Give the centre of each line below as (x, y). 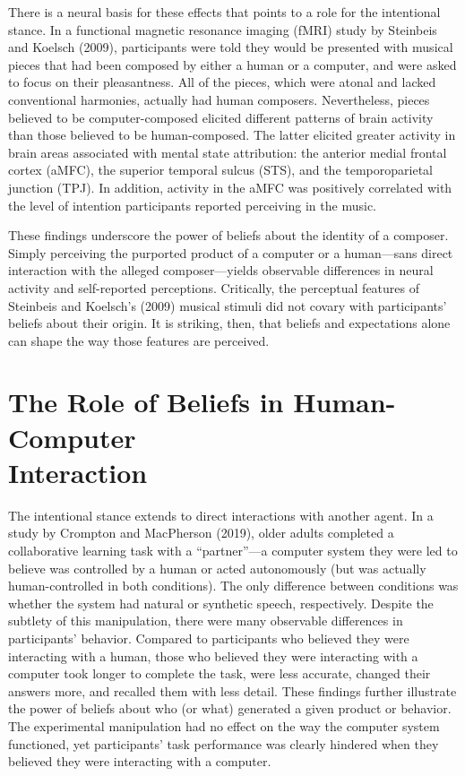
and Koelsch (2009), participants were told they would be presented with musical (231, 47)
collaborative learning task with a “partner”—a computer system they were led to (233, 550)
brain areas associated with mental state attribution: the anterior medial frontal (228, 152)
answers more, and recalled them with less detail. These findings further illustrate (232, 690)
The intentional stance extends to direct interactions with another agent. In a (221, 515)
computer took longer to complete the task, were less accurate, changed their (220, 673)
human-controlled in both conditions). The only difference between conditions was (233, 586)
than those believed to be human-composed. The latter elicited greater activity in (232, 135)
